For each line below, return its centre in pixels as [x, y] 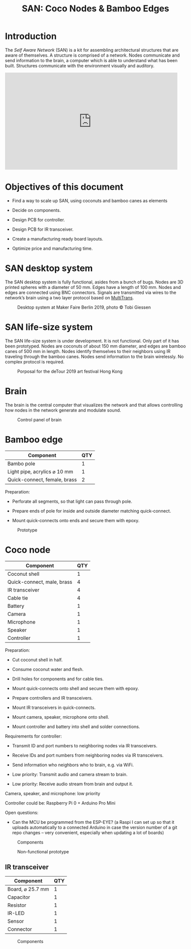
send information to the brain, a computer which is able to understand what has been [91, 60]
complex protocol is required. [35, 362]
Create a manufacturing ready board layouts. [58, 239]
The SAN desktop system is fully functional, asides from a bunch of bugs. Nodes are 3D [94, 282]
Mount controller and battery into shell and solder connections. [76, 726]
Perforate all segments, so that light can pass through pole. [72, 501]
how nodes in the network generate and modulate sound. [63, 410]
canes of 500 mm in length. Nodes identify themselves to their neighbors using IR [88, 351]
